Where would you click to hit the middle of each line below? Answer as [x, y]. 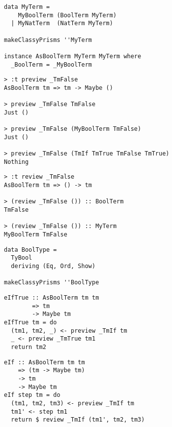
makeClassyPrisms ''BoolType [52, 283]
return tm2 [29, 347]
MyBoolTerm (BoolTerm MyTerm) [67, 15]
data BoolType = [30, 250]
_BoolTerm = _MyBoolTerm [51, 64]
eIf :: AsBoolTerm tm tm [44, 362]
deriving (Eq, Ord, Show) [53, 266]
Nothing [16, 162]
